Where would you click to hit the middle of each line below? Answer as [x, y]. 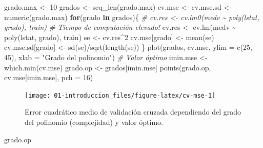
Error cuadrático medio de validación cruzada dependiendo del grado [133, 112]
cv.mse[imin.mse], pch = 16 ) [49, 77]
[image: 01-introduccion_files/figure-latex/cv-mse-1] [120, 95]
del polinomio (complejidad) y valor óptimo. [94, 122]
